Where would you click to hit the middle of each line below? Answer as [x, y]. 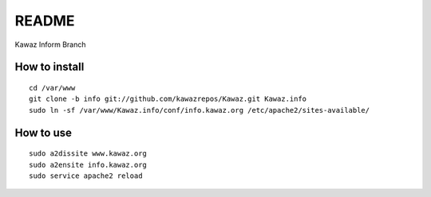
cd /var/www [52, 88]
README [45, 21]
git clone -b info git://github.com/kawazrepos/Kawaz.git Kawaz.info [168, 99]
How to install [49, 67]
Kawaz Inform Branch [50, 44]
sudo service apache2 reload [86, 176]
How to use [43, 132]
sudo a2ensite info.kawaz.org [88, 164]
